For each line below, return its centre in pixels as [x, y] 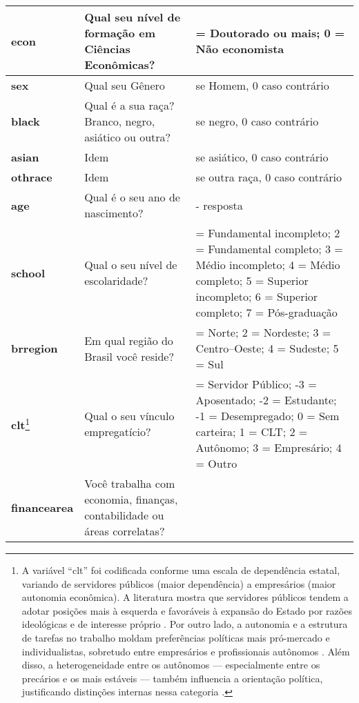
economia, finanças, [131, 499]
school [28, 273]
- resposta [219, 205]
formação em [120, 33]
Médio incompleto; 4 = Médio [268, 265]
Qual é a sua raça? [129, 105]
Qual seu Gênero [125, 85]
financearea [42, 507]
